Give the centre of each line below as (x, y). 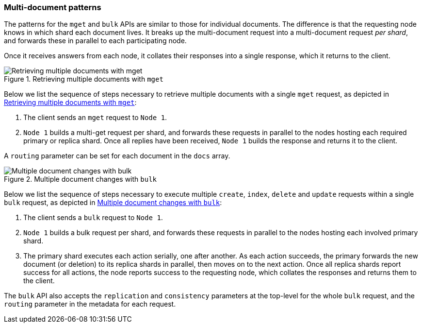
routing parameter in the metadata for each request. (90, 304)
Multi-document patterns (53, 7)
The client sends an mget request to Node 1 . (95, 118)
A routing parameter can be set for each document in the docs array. (117, 156)
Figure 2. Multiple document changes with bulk (81, 179)
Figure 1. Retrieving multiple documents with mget (84, 79)
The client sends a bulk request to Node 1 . (93, 218)
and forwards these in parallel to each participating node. (95, 41)
